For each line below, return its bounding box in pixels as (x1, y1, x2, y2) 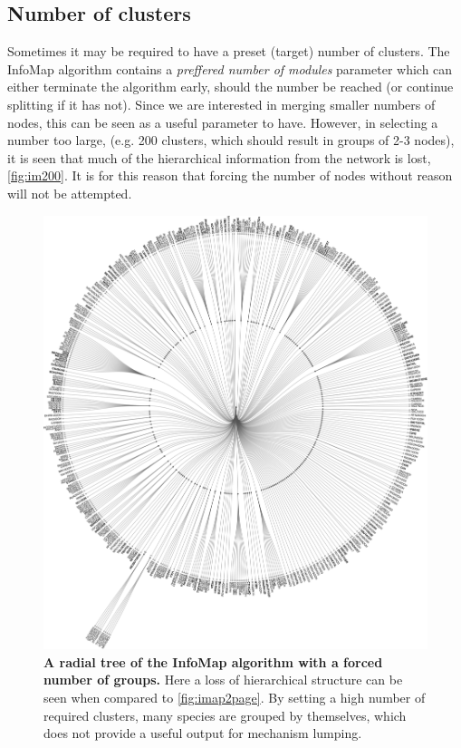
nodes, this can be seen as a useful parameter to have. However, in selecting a (7, 112, 438, 131)
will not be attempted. (7, 183, 132, 202)
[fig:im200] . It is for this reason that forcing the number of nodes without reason (7, 166, 453, 185)
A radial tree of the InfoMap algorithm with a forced (43, 652, 383, 671)
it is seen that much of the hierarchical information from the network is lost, (7, 148, 431, 167)
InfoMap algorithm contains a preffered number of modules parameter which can (7, 59, 453, 78)
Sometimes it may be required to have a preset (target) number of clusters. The (7, 42, 450, 61)
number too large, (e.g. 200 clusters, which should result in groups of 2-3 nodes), (7, 131, 455, 150)
